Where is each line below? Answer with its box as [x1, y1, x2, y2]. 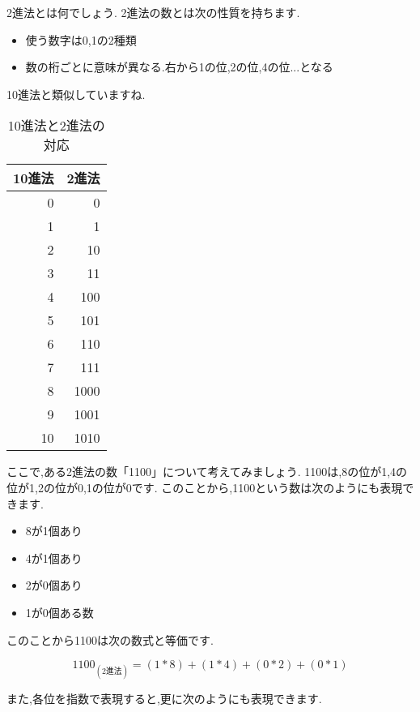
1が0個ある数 [25, 603, 94, 620]
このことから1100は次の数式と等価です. [6, 631, 214, 648]
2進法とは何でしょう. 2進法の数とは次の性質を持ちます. [6, 4, 300, 20]
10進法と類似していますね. [6, 85, 146, 102]
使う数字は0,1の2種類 [25, 31, 137, 48]
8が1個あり [25, 522, 83, 539]
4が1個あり [25, 549, 83, 566]
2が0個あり [25, 577, 83, 594]
